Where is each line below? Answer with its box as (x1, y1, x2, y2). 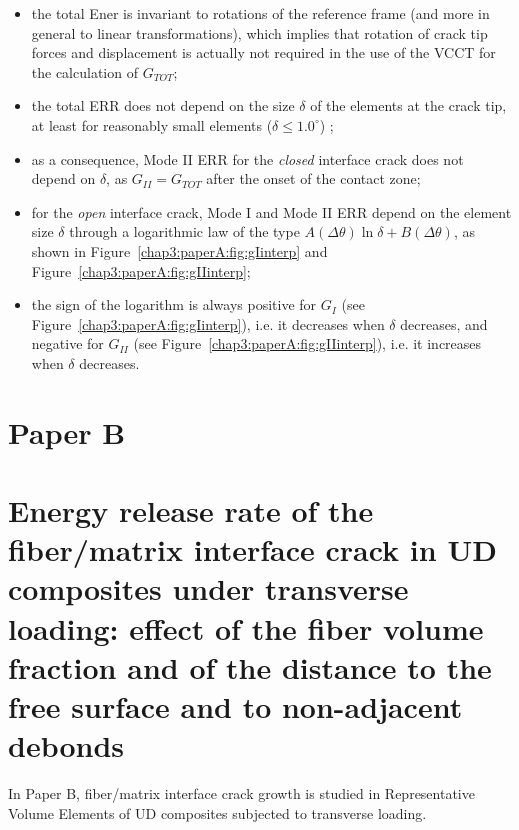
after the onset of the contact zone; (206, 168, 421, 189)
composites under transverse (8, 568, 409, 609)
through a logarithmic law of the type (69, 221, 300, 242)
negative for (31, 333, 104, 354)
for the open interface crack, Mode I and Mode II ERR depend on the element (31, 201, 512, 222)
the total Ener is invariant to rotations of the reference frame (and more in (31, 3, 490, 23)
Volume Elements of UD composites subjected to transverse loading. (8, 802, 427, 823)
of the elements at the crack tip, (310, 95, 507, 116)
